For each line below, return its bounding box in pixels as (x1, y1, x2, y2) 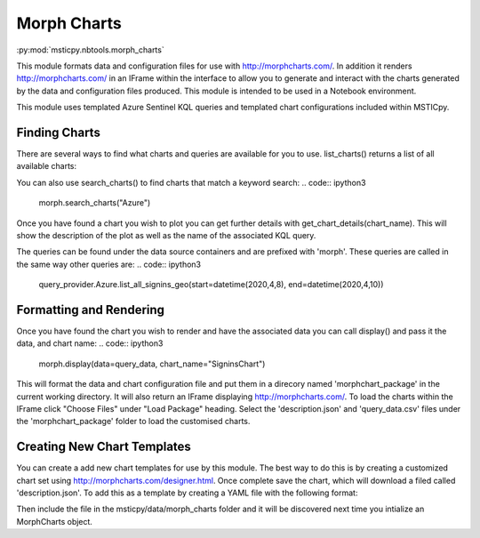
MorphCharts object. (16, 516, 93, 526)
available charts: (16, 161, 77, 172)
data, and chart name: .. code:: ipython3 (16, 338, 164, 349)
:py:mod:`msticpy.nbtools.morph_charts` (16, 44, 164, 55)
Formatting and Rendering (16, 302, 164, 317)
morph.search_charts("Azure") (38, 197, 151, 208)
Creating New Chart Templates (16, 439, 191, 454)
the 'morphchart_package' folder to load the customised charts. (16, 416, 251, 427)
